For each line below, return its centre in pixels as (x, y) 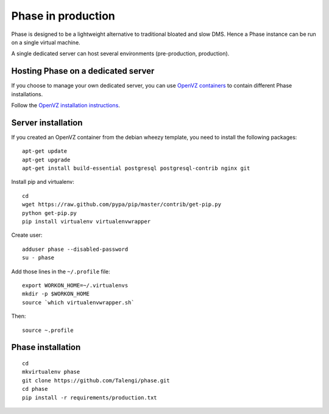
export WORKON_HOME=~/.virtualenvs (75, 285)
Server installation (47, 123)
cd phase (35, 389)
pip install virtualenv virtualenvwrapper (87, 222)
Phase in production (63, 16)
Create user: (27, 235)
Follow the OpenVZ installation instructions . (65, 105)
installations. (27, 94)
